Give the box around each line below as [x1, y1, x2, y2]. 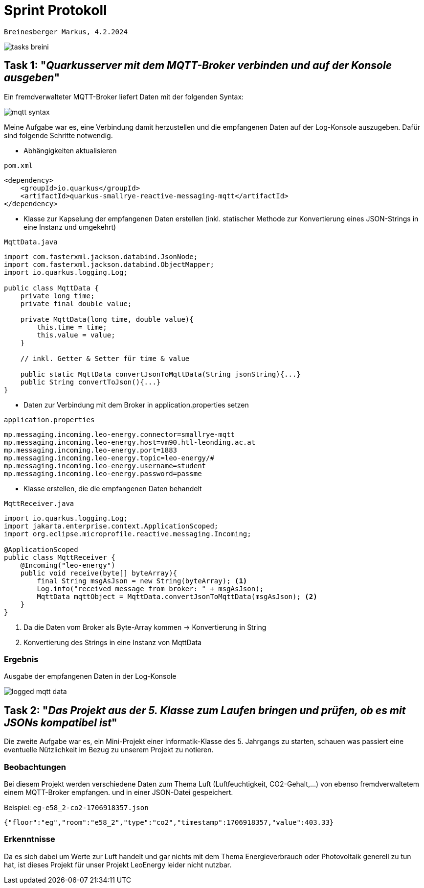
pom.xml [4, 161, 33, 169]
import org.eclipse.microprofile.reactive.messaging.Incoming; [4, 529, 251, 538]
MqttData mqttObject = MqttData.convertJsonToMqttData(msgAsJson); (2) [37, 592, 317, 600]
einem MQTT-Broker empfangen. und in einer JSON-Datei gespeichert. [4, 788, 233, 796]
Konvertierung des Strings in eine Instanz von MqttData [23, 638, 202, 647]
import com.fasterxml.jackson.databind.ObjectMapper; [4, 260, 214, 268]
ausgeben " [4, 72, 60, 84]
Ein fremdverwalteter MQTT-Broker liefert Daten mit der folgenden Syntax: [4, 92, 244, 101]
